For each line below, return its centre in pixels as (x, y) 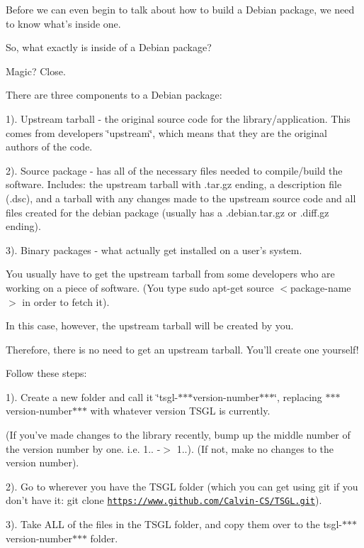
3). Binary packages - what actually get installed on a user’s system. (154, 250)
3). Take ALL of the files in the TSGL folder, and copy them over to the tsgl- (174, 524)
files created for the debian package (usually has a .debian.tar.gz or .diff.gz (167, 212)
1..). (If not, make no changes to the (255, 448)
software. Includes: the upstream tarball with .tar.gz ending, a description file (174, 184)
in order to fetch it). (66, 301)
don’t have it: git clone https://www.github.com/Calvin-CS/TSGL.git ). (164, 500)
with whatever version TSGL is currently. (180, 411)
